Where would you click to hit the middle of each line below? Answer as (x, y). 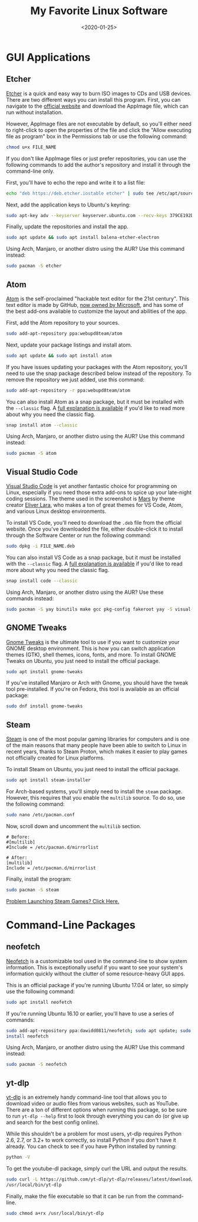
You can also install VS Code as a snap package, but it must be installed (93, 557)
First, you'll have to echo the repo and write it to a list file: (76, 182)
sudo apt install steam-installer (49, 780)
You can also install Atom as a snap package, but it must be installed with (95, 402)
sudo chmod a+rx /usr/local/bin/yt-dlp (55, 1213)
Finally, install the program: (39, 879)
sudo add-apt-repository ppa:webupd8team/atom (64, 333)
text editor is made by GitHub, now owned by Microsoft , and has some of (95, 305)
